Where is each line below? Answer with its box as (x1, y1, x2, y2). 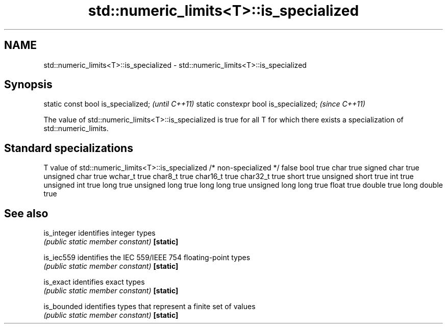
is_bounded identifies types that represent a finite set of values (43, 302, 256, 311)
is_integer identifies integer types (43, 229, 156, 238)
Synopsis (4, 78, 53, 91)
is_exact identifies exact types (43, 277, 145, 287)
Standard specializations (4, 141, 133, 155)
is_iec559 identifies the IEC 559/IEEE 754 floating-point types (43, 253, 251, 262)
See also (4, 207, 48, 220)
